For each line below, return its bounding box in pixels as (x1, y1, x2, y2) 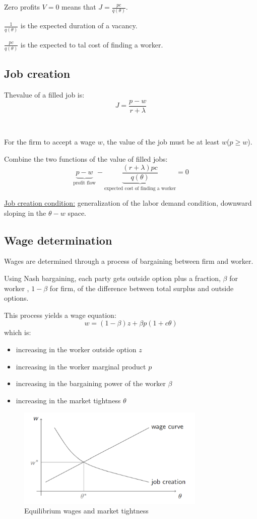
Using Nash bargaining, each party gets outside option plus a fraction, (4, 273, 221, 284)
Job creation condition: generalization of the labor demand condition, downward (4, 198, 252, 208)
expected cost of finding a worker (104, 185, 176, 191)
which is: (4, 327, 31, 338)
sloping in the (4, 207, 46, 218)
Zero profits (4, 2, 40, 12)
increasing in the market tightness (16, 395, 121, 405)
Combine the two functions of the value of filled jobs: (4, 153, 168, 164)
